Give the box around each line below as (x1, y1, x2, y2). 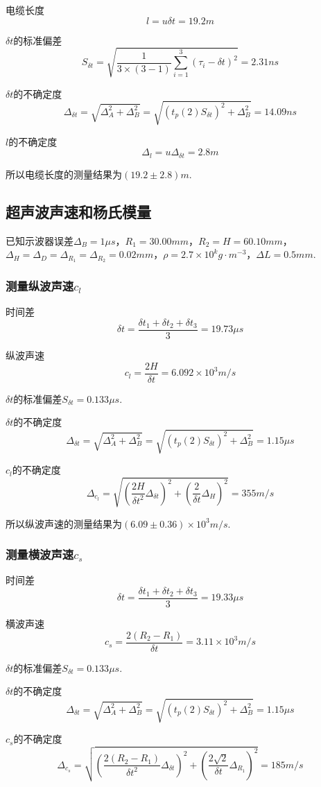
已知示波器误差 (6, 233, 73, 248)
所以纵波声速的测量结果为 (6, 516, 122, 530)
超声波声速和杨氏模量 (6, 200, 151, 222)
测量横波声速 (6, 546, 74, 563)
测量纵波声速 (6, 277, 74, 295)
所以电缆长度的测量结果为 (6, 166, 122, 181)
